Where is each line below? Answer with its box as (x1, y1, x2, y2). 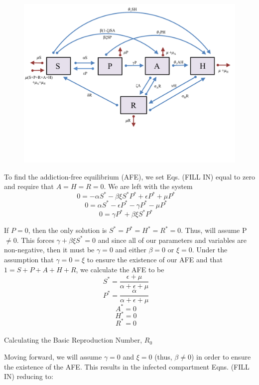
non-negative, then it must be (4, 244, 95, 255)
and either (115, 244, 146, 255)
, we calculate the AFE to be (76, 264, 164, 274)
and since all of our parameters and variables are (98, 234, 247, 245)
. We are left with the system (104, 181, 193, 192)
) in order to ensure (191, 352, 251, 362)
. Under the (192, 244, 228, 255)
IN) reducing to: (4, 371, 53, 382)
